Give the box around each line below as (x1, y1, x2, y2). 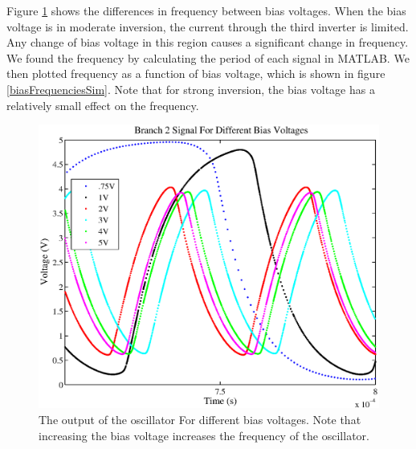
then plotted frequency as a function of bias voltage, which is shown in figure (6, 65, 385, 82)
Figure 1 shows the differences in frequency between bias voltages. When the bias (6, 2, 406, 18)
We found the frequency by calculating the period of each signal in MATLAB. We (6, 49, 410, 66)
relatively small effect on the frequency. (6, 96, 199, 113)
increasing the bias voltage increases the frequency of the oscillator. (39, 427, 369, 443)
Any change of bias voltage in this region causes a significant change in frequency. (6, 34, 409, 51)
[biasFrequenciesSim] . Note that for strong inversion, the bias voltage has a (6, 80, 375, 97)
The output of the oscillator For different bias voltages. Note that (39, 410, 361, 427)
